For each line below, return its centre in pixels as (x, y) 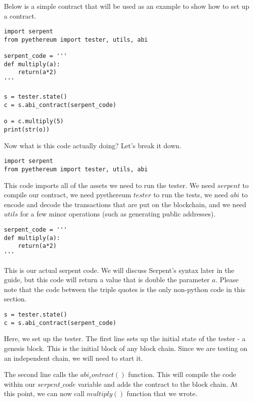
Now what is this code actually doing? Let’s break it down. (93, 145)
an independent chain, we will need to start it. (74, 358)
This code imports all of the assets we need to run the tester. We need (110, 185)
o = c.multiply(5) (34, 121)
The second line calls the (41, 374)
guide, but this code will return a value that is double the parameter (107, 280)
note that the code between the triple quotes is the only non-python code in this (125, 289)
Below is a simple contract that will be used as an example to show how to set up (127, 6)
